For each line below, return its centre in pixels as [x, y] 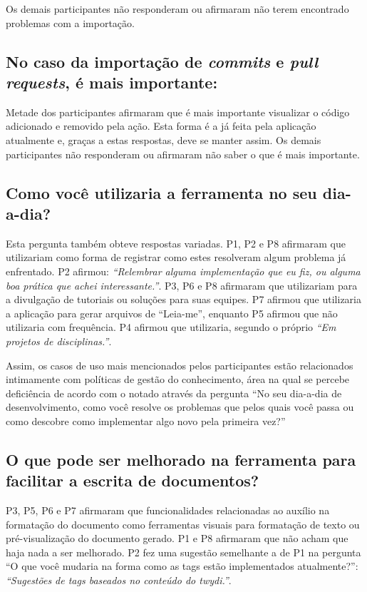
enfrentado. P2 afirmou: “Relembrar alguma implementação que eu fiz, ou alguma [183, 271]
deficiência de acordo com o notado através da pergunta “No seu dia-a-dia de [174, 393]
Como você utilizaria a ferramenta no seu [161, 192]
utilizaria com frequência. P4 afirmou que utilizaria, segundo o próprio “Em [171, 327]
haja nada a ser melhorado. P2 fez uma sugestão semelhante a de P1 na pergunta [183, 552]
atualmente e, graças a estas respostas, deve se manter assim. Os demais [164, 139]
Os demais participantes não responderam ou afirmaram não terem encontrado [177, 9]
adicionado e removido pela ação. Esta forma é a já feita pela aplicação [161, 126]
